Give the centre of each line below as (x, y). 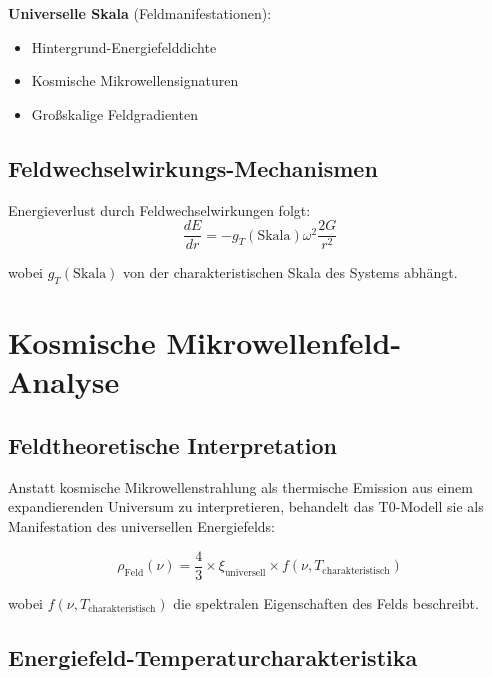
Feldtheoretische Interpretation (173, 444)
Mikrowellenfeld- (284, 342)
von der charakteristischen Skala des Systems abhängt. (290, 272)
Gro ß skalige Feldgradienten (114, 113)
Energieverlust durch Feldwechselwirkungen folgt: (159, 209)
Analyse (64, 381)
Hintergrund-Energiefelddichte (124, 46)
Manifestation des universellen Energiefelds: (141, 525)
